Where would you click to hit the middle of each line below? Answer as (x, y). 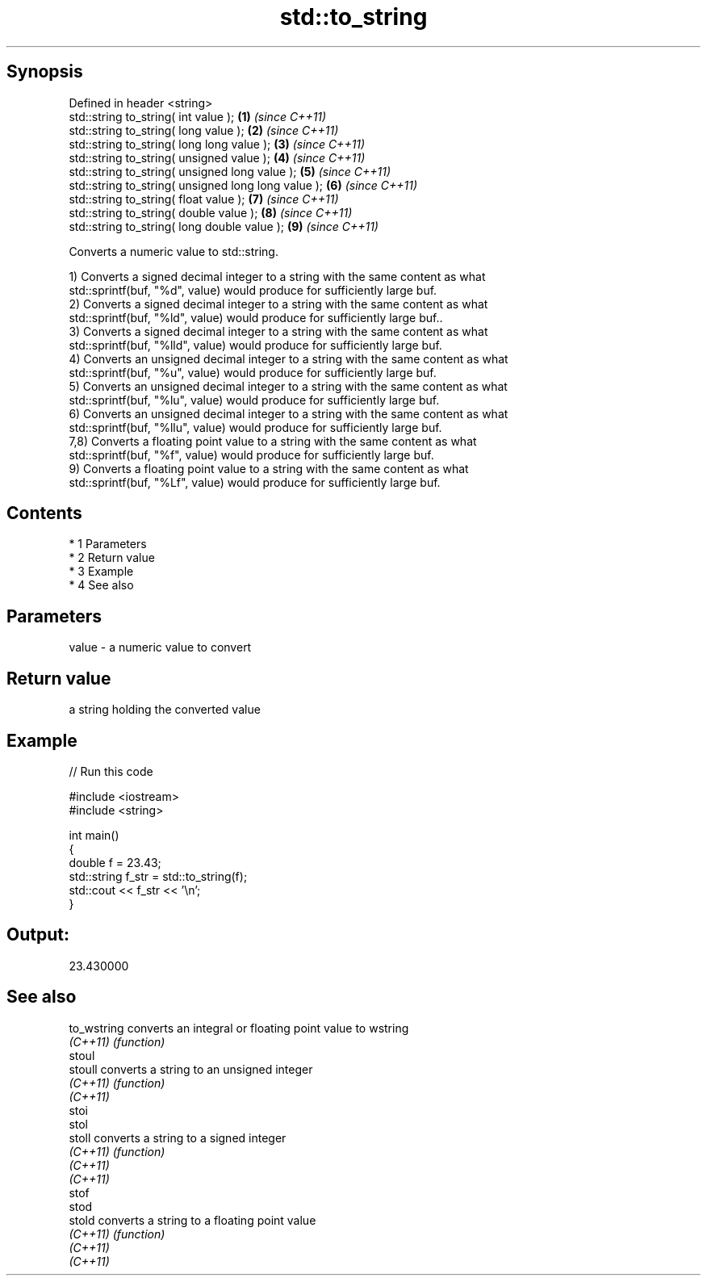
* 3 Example (101, 572)
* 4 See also (101, 585)
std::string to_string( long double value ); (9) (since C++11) (224, 226)
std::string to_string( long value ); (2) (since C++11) (204, 130)
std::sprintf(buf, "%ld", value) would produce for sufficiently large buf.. (256, 317)
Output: (38, 935)
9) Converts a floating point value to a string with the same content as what (269, 468)
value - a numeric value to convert (160, 647)
